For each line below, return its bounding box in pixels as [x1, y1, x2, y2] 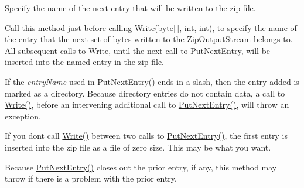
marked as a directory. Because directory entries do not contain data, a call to [5, 87, 285, 99]
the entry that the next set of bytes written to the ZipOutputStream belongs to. [5, 33, 293, 45]
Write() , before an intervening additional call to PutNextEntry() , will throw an [5, 98, 289, 111]
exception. [5, 110, 41, 122]
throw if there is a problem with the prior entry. [5, 172, 177, 184]
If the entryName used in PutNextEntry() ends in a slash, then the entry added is [5, 75, 299, 87]
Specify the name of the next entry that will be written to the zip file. [5, 2, 256, 13]
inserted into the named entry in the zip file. [5, 56, 164, 68]
